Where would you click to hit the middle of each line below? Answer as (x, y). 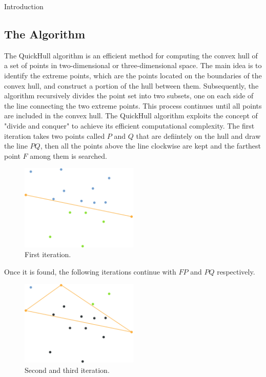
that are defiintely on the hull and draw (198, 135)
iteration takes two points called (55, 135)
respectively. (236, 271)
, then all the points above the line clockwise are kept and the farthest (151, 146)
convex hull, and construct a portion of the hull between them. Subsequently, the (131, 85)
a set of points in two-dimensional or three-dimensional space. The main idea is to (133, 65)
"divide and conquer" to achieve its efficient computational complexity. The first (129, 125)
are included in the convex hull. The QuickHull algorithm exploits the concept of (131, 116)
